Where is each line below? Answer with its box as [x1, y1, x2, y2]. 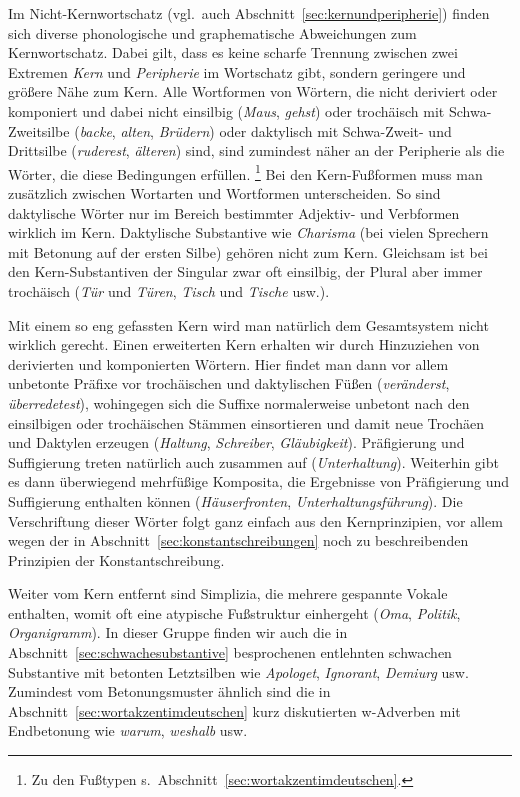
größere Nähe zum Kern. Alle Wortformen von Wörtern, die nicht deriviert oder [8, 81, 498, 102]
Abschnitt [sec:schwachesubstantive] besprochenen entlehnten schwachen [8, 642, 452, 663]
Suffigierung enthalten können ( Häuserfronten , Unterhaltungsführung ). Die [8, 490, 463, 511]
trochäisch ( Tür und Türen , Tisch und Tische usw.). [8, 280, 330, 301]
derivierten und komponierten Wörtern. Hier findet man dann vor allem [8, 353, 449, 374]
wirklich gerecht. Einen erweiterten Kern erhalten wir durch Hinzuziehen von [8, 334, 480, 355]
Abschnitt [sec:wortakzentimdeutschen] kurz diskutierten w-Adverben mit [8, 700, 461, 721]
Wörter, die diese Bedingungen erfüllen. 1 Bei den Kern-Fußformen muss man [8, 160, 483, 184]
